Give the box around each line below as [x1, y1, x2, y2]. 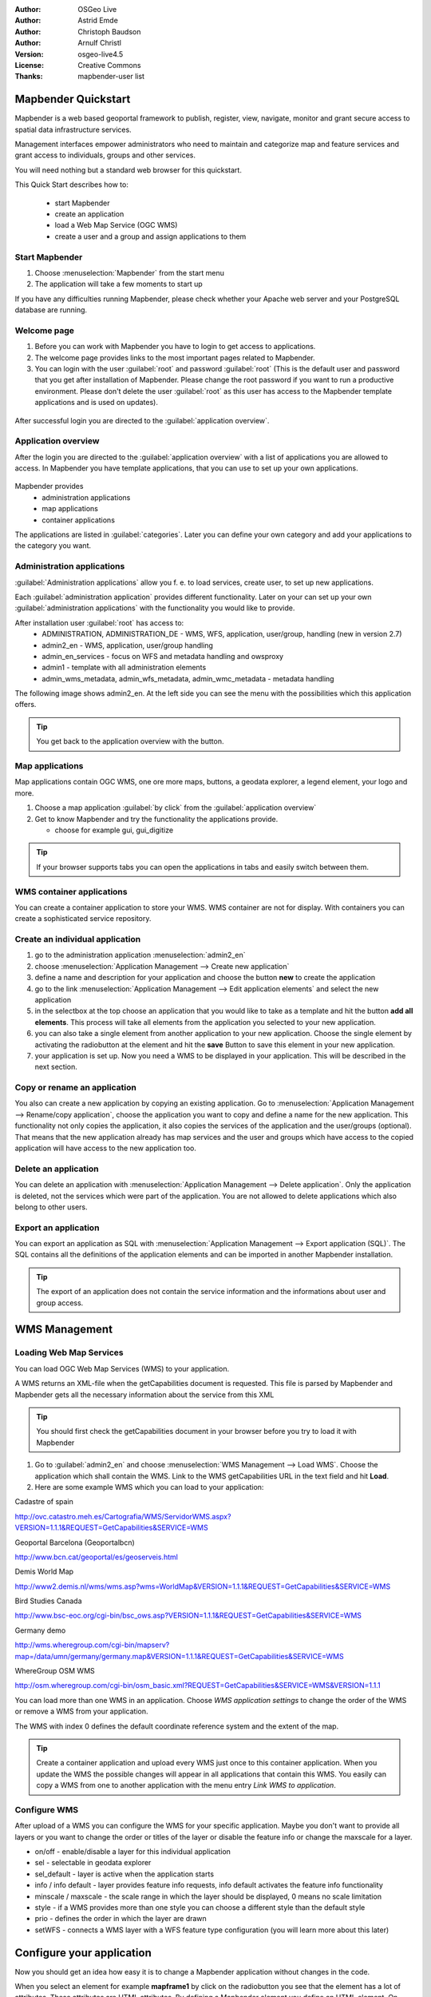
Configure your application [14, 1946, 152, 1959]
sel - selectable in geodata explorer [34, 1858, 152, 1868]
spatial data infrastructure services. [14, 125, 132, 134]
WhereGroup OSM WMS [14, 1666, 95, 1676]
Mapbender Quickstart [14, 93, 131, 106]
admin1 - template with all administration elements [42, 663, 207, 673]
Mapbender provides [14, 482, 84, 491]
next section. [34, 1062, 77, 1072]
